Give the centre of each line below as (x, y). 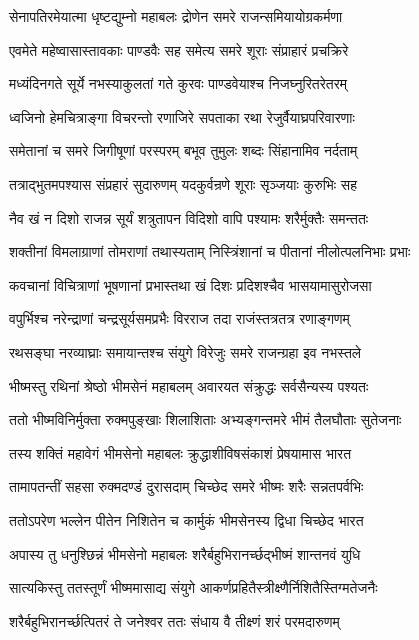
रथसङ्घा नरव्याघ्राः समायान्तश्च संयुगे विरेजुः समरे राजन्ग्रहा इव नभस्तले (185, 351)
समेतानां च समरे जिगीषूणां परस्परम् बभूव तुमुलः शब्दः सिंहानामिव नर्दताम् (183, 150)
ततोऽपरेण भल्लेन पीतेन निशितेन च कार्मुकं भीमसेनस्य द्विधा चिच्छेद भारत (186, 519)
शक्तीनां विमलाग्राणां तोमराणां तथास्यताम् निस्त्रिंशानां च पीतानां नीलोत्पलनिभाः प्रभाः (210, 251)
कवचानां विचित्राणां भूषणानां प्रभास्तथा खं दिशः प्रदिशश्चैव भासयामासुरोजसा (190, 284)
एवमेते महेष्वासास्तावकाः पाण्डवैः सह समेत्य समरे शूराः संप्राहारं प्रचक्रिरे (179, 49)
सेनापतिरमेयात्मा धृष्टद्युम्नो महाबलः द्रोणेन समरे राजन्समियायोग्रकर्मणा (176, 16)
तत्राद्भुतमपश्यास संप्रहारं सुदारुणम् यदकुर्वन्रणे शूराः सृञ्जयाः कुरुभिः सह (183, 183)
